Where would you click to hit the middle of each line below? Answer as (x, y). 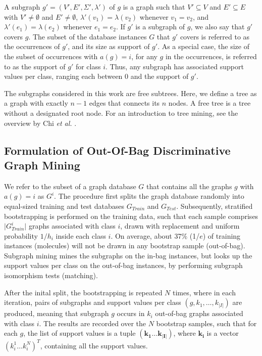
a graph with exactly (36, 103)
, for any (144, 56)
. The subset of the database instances (88, 36)
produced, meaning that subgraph (57, 313)
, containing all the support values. (94, 345)
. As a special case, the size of (203, 46)
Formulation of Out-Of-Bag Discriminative (117, 150)
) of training (222, 235)
